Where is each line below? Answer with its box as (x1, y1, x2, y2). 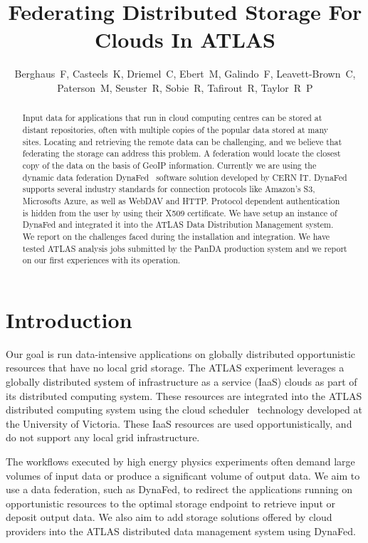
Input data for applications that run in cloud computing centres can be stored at (22, 112, 322, 124)
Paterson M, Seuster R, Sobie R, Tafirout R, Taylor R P (57, 80, 313, 95)
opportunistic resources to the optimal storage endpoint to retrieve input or (6, 495, 335, 510)
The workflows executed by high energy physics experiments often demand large (6, 453, 355, 468)
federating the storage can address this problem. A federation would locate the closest (22, 147, 341, 159)
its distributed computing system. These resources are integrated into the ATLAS (6, 388, 362, 403)
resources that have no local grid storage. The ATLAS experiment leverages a (6, 360, 345, 375)
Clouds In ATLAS (95, 25, 275, 54)
